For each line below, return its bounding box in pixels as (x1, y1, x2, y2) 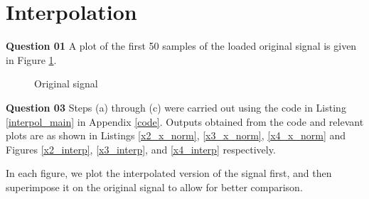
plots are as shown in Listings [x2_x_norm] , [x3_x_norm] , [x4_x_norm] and (6, 128, 346, 143)
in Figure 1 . (6, 52, 57, 67)
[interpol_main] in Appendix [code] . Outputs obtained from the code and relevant (6, 114, 364, 129)
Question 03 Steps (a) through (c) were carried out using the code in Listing (6, 99, 346, 114)
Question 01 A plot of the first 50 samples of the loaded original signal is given (6, 38, 357, 53)
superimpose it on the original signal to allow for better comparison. (6, 179, 303, 194)
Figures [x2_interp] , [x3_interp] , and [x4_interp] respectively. (6, 141, 276, 156)
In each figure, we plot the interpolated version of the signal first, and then (6, 166, 332, 181)
